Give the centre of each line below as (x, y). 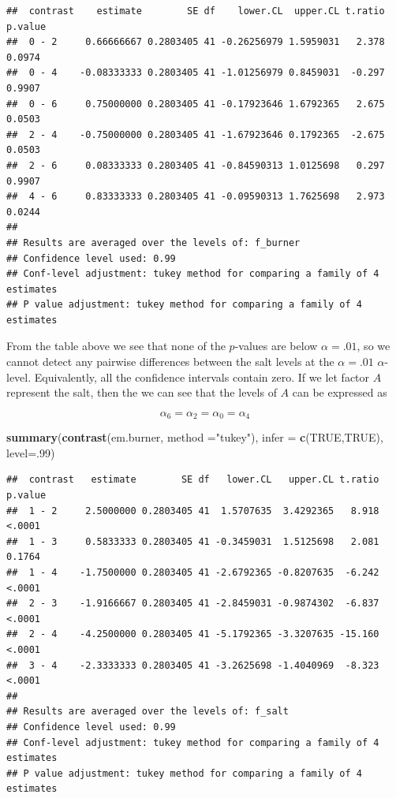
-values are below (276, 346)
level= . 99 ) (31, 452)
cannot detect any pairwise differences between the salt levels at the (170, 362)
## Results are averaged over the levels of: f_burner (153, 242)
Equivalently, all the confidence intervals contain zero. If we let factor (202, 377)
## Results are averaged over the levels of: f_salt (148, 712)
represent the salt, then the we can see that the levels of (142, 392)
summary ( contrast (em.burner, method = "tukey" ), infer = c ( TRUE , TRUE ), (195, 437)
